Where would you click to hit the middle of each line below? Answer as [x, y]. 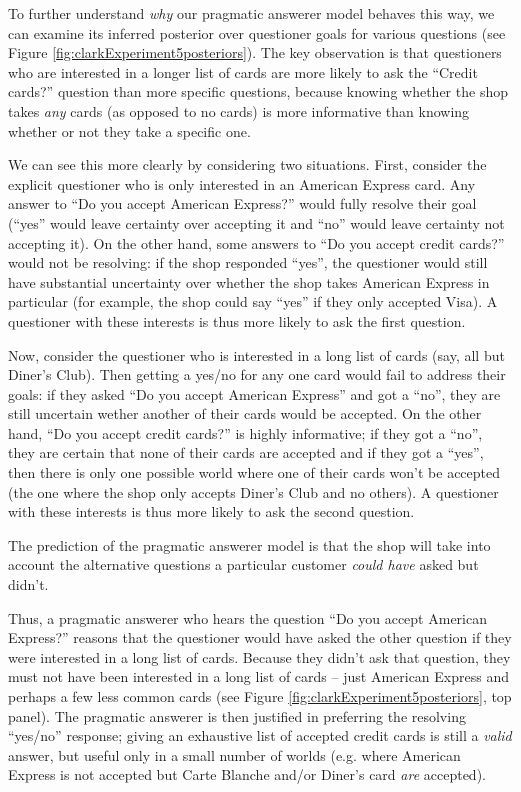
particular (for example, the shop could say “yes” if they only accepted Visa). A [253, 301]
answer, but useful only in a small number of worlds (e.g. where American [234, 754]
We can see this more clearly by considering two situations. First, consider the [247, 164]
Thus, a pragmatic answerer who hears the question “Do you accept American [247, 617]
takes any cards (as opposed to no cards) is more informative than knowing [239, 110]
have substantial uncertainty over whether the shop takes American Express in [249, 281]
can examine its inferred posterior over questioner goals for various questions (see [257, 32]
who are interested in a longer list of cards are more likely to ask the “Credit [243, 71]
